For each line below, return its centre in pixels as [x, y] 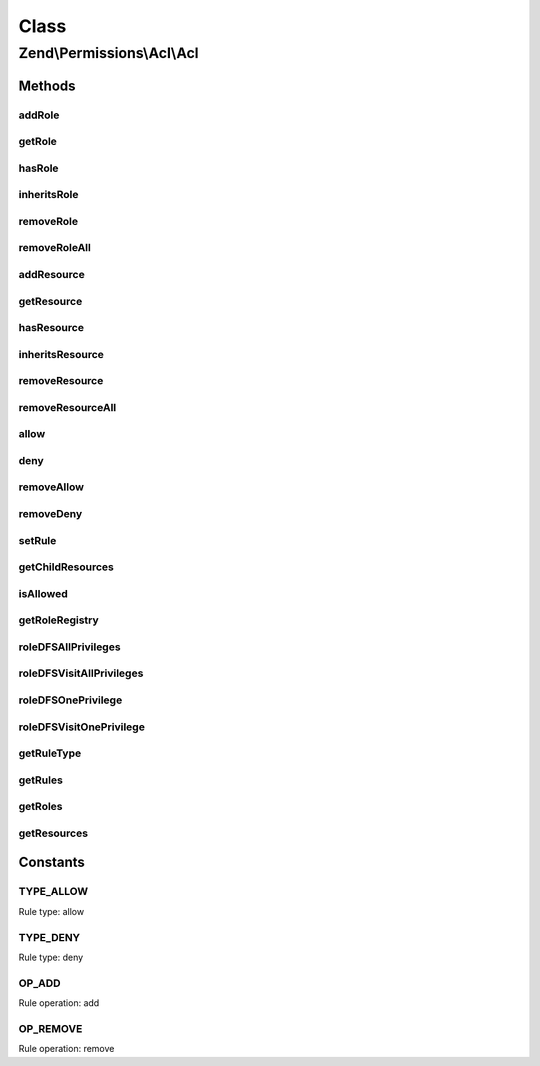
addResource [51, 274]
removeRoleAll [55, 248]
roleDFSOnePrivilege [70, 700]
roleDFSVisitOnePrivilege [81, 727]
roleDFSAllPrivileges [69, 647]
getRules [41, 780]
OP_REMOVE [50, 1028]
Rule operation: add [59, 1003]
